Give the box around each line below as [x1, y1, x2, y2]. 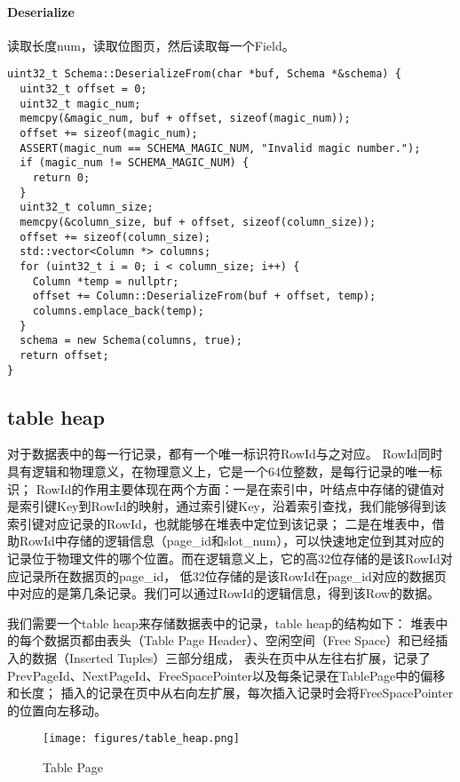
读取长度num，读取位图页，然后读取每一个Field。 [7, 36, 295, 54]
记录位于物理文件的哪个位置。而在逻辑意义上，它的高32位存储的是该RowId [7, 548, 440, 567]
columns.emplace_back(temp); [32, 304, 204, 317]
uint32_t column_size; [20, 201, 154, 214]
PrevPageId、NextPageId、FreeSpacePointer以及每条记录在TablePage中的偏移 [7, 666, 446, 684]
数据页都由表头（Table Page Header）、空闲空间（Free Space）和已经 [44, 631, 436, 650]
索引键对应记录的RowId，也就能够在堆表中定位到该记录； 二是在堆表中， [7, 514, 432, 532]
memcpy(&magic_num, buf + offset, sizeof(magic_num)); [20, 112, 351, 125]
